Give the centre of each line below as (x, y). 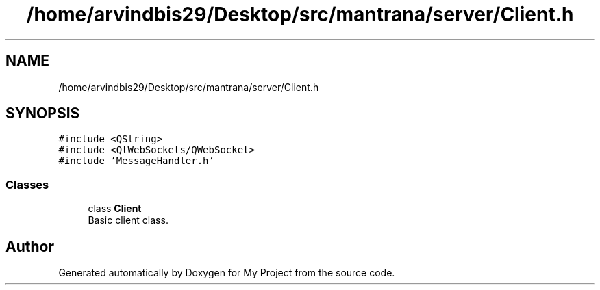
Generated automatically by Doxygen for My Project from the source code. (227, 273)
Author (30, 246)
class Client (115, 209)
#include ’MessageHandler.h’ (136, 161)
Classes (27, 184)
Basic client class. (128, 220)
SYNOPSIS (43, 114)
